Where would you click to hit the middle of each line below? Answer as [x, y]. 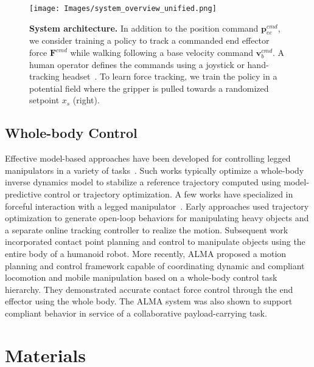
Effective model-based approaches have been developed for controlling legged [148, 158]
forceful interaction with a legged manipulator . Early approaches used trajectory [157, 206]
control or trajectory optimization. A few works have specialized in [169, 194]
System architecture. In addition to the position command [144, 28]
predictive [23, 194]
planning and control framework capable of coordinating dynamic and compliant [155, 265]
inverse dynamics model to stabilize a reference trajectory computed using [143, 182]
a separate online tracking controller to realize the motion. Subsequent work [147, 229]
